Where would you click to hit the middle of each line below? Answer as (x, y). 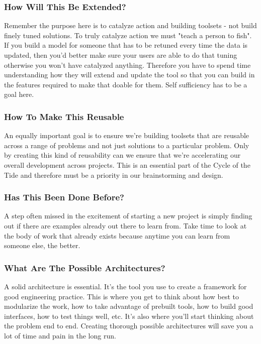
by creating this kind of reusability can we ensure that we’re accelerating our (122, 155)
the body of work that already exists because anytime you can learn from (117, 235)
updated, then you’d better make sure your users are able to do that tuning (121, 55)
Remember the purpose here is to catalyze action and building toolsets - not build (130, 25)
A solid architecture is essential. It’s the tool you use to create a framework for (125, 286)
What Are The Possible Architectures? (85, 267)
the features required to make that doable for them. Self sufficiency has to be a (126, 84)
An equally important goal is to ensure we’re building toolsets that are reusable (127, 135)
